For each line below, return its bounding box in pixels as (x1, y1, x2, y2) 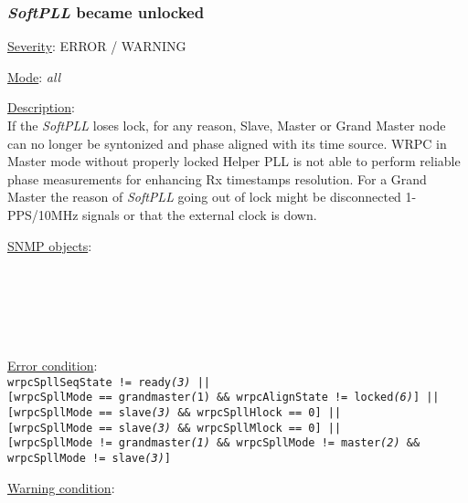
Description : (7, 98, 75, 117)
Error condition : (7, 356, 98, 375)
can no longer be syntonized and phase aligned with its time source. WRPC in (7, 133, 447, 152)
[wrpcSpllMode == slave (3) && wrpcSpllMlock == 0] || (7, 421, 342, 435)
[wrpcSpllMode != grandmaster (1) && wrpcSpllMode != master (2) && (7, 436, 420, 450)
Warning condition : (7, 477, 115, 497)
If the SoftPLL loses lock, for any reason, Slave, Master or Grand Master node (7, 116, 446, 134)
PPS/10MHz (7, 204, 79, 224)
